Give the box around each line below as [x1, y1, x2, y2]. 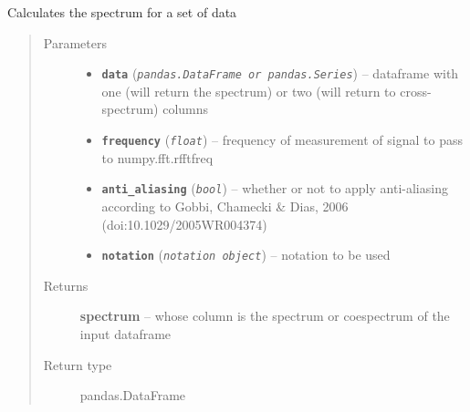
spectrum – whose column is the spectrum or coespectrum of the [79, 306, 450, 325]
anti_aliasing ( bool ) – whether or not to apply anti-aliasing [101, 179, 448, 198]
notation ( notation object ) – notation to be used [101, 245, 391, 264]
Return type [43, 355, 112, 374]
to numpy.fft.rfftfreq [101, 148, 214, 167]
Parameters [43, 33, 107, 52]
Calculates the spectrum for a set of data [7, 3, 237, 21]
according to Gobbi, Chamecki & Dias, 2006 [101, 196, 349, 215]
